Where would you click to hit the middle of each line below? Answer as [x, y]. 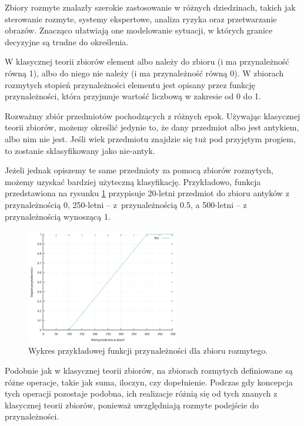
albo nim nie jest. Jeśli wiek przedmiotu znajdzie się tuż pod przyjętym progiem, [150, 138]
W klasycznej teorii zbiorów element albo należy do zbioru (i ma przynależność [147, 61]
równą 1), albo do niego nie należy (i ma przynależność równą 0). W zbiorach [144, 73]
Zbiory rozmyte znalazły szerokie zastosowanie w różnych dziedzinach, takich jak [150, 7]
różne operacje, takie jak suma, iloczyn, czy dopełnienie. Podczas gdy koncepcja [149, 382]
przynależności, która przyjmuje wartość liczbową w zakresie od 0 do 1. [133, 96]
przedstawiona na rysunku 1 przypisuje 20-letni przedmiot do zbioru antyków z [147, 193]
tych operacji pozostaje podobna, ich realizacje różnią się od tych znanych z [141, 393]
